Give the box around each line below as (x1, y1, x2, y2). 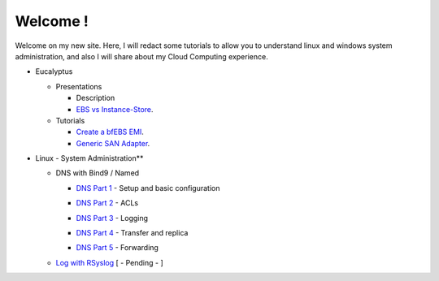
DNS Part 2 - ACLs (76, 198, 138, 208)
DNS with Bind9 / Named (55, 168, 140, 178)
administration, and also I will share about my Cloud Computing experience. (15, 51, 268, 61)
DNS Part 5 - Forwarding (76, 243, 159, 253)
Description (76, 93, 115, 103)
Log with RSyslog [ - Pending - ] (55, 257, 164, 267)
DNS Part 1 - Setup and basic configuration (76, 183, 220, 192)
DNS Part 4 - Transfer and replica (76, 228, 189, 238)
